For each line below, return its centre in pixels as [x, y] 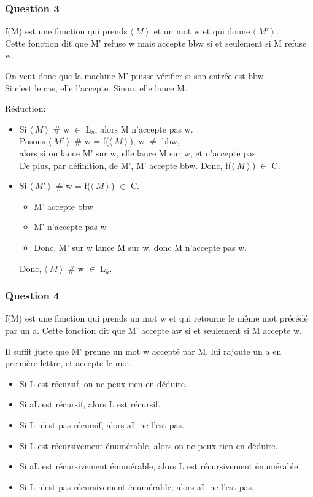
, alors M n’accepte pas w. [144, 129]
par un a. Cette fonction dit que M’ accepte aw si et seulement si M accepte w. [153, 330]
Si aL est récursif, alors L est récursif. [90, 404]
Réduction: [25, 108]
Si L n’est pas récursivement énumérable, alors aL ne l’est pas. [137, 486]
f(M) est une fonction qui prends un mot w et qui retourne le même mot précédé [156, 318]
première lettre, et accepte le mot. [69, 363]
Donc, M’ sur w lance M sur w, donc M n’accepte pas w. [141, 247]
